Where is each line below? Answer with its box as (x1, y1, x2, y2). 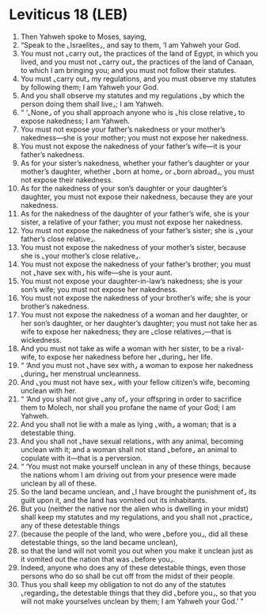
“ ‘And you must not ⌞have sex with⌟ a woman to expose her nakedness (20, 360, 254, 370)
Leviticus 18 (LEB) (9, 6, 128, 24)
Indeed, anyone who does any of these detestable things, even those (20, 562, 246, 572)
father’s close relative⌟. (20, 234, 97, 244)
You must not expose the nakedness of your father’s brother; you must (20, 259, 252, 269)
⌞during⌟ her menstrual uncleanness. (20, 369, 142, 378)
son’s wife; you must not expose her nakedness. (20, 284, 178, 294)
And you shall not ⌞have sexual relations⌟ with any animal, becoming (20, 436, 244, 446)
